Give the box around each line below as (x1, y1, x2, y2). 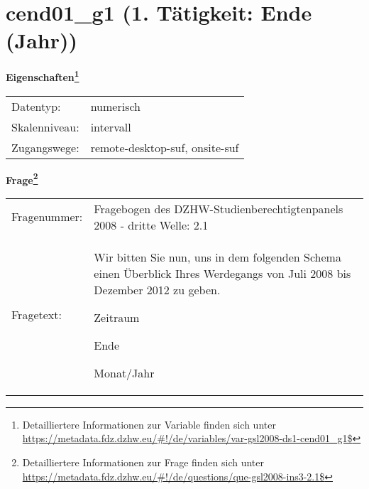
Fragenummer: (11, 208, 83, 225)
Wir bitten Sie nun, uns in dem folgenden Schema (94, 248, 341, 265)
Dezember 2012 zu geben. (94, 281, 221, 298)
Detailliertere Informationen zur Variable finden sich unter (22, 417, 276, 431)
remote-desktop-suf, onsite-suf (90, 139, 239, 156)
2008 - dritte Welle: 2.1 (94, 216, 209, 233)
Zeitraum (94, 308, 140, 326)
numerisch (90, 97, 141, 114)
